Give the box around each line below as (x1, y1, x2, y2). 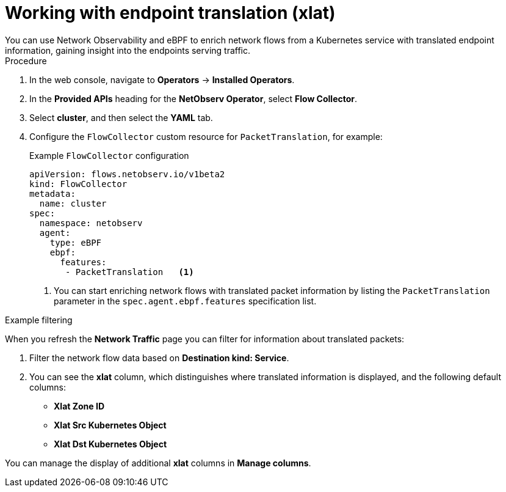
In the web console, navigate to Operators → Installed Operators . (29, 74, 295, 85)
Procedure (5, 55, 47, 66)
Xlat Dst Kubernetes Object (54, 438, 167, 449)
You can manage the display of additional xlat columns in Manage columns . (5, 457, 311, 468)
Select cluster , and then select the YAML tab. (29, 112, 213, 123)
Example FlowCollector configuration (29, 150, 189, 161)
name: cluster (39, 198, 107, 208)
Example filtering (5, 314, 73, 325)
